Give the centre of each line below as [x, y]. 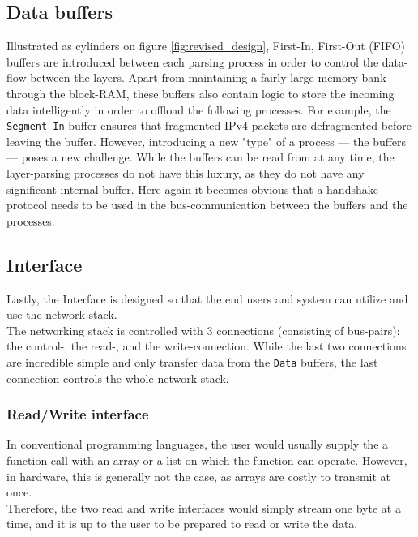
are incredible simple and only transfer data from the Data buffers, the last [192, 361]
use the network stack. [62, 314]
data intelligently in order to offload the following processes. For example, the [199, 109]
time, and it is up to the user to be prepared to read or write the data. [182, 524]
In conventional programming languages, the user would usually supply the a [198, 444]
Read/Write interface [78, 414]
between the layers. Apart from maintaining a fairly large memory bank [208, 77]
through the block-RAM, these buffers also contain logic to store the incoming [200, 93]
